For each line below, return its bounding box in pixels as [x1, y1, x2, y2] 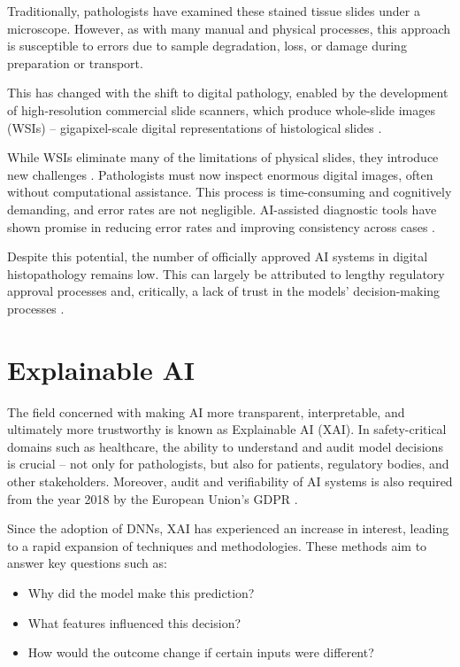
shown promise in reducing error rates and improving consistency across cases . [7, 217, 435, 236]
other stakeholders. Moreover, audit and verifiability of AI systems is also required [7, 472, 453, 490]
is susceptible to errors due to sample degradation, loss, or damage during [7, 36, 407, 55]
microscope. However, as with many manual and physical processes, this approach [7, 19, 451, 37]
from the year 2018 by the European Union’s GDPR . [7, 489, 298, 508]
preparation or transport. [7, 53, 143, 72]
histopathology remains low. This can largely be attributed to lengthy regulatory [7, 264, 445, 283]
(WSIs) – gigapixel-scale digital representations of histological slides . [7, 118, 382, 136]
